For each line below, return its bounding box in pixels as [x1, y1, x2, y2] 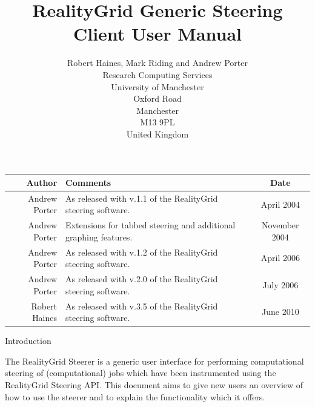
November [262, 219, 299, 231]
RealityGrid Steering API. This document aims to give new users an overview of [5, 379, 303, 391]
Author [26, 176, 58, 188]
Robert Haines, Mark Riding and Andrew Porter [67, 56, 248, 69]
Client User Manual [73, 21, 242, 46]
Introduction [5, 334, 51, 347]
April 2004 [260, 197, 300, 210]
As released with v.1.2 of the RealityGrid [65, 245, 218, 258]
